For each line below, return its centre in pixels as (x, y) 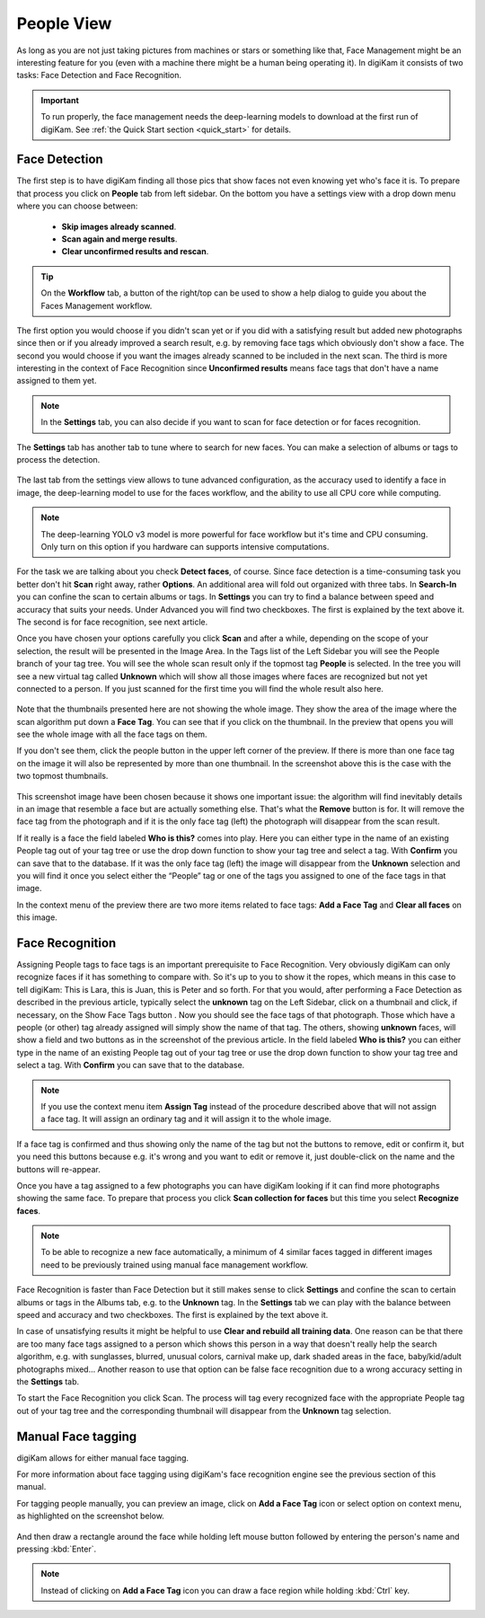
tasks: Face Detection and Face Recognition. (99, 75)
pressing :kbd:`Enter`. (57, 1549)
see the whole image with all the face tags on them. (112, 734)
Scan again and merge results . (119, 239)
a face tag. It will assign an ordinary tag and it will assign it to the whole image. (186, 1119)
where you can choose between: (77, 206)
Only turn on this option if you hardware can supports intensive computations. (185, 547)
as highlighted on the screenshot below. (91, 1516)
